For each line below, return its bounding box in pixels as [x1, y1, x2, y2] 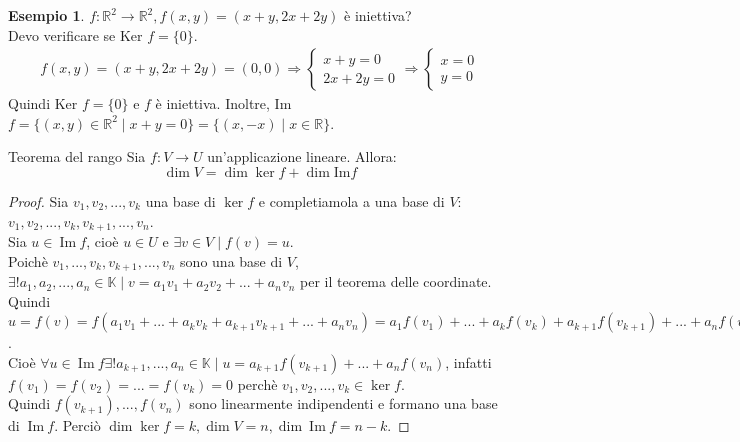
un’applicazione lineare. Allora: [207, 146, 397, 167]
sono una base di [180, 250, 283, 271]
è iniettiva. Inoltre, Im [155, 93, 292, 114]
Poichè [8, 250, 48, 271]
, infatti [445, 351, 492, 372]
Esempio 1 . [8, 5, 85, 25]
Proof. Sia [8, 191, 69, 211]
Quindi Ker [8, 93, 78, 114]
